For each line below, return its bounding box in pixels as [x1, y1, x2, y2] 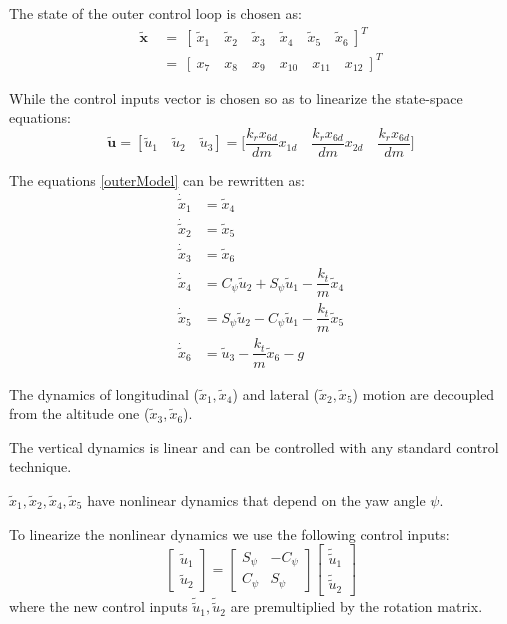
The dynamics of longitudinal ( [9, 383, 199, 404]
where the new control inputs [9, 596, 188, 617]
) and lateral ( [232, 383, 319, 404]
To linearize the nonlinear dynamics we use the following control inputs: [9, 523, 450, 544]
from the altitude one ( [9, 403, 150, 424]
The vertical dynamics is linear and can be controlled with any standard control [9, 436, 499, 457]
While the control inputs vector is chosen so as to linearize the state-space [9, 87, 463, 108]
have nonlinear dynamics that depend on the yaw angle [87, 489, 426, 510]
